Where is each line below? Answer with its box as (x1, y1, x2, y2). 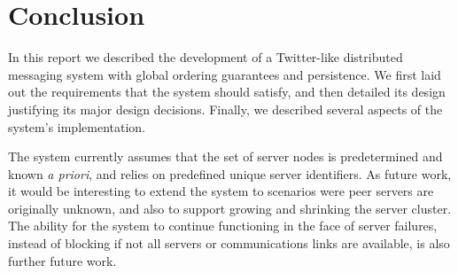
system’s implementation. (8, 117, 145, 136)
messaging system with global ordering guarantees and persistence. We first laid (8, 65, 441, 83)
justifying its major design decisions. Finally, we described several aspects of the (8, 99, 443, 118)
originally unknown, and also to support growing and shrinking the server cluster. (8, 199, 452, 217)
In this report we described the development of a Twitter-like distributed (8, 48, 403, 66)
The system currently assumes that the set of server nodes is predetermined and (8, 147, 443, 166)
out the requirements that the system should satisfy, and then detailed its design (8, 82, 446, 101)
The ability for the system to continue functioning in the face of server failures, (8, 216, 438, 235)
